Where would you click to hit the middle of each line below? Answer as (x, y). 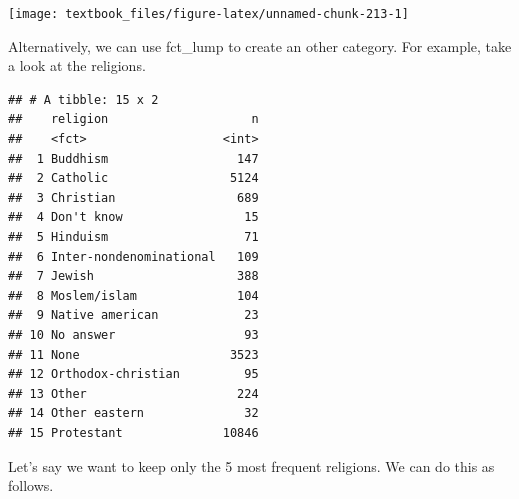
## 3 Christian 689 (133, 197)
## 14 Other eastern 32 (133, 413)
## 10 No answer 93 (133, 334)
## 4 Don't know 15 (133, 217)
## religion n (133, 119)
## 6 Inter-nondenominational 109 (133, 256)
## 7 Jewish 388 (133, 276)
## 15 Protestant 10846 (133, 432)
